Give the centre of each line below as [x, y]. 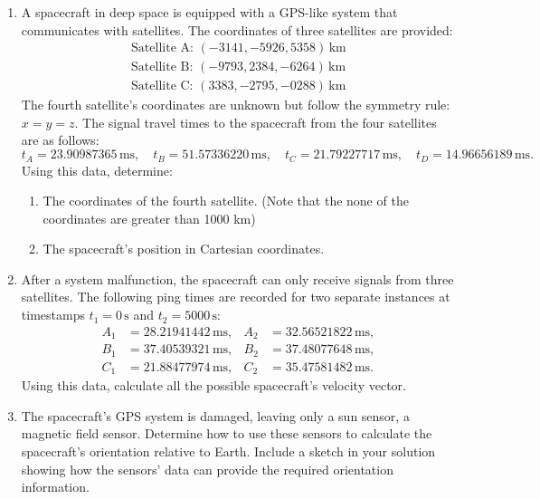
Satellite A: [162, 48]
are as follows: [60, 140]
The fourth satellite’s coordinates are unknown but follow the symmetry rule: [236, 105]
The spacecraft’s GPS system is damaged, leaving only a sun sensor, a [215, 415]
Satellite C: [162, 86]
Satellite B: [162, 67]
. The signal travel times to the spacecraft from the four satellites [256, 122]
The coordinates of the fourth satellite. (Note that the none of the [226, 201]
